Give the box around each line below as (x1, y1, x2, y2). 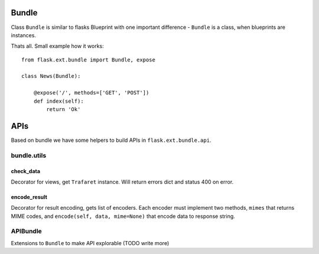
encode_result (11, 193, 47, 200)
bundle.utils (11, 151, 47, 159)
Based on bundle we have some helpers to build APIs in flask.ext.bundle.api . (11, 136, 211, 144)
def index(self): (33, 97, 84, 105)
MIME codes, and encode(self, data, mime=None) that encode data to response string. (11, 213, 236, 220)
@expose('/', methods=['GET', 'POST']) (33, 89, 149, 96)
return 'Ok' (46, 106, 81, 113)
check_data (11, 167, 41, 174)
